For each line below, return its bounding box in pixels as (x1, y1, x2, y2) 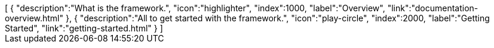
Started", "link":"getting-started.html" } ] (5, 23, 163, 33)
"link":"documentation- (387, 3, 478, 13)
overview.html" (5, 13, 64, 23)
